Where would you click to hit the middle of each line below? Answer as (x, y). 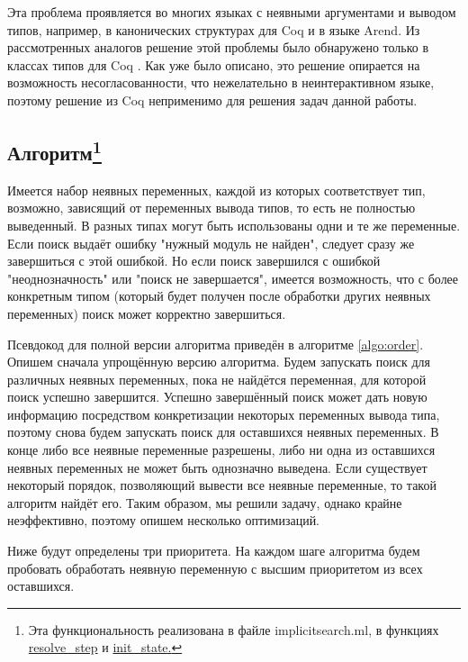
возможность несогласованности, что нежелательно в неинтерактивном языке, (221, 82)
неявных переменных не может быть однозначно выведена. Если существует (217, 467)
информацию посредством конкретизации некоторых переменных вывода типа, (224, 414)
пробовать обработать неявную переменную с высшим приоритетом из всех (215, 568)
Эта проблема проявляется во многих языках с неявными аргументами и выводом (232, 12)
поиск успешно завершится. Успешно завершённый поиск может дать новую (217, 397)
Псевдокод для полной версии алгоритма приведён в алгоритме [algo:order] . (216, 344)
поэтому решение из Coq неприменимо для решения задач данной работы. (212, 100)
